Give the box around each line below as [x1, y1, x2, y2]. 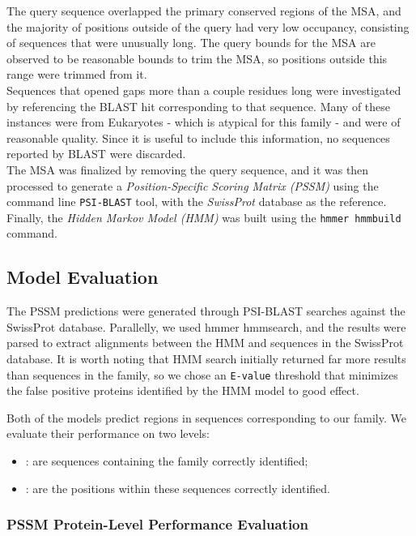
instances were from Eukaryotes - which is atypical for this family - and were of [6, 114, 401, 131]
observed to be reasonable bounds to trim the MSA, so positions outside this [6, 49, 388, 66]
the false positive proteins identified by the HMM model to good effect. [6, 382, 359, 399]
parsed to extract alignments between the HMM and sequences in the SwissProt [6, 334, 404, 351]
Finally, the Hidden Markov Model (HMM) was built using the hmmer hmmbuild [6, 208, 401, 225]
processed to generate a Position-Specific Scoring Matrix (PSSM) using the [6, 177, 379, 194]
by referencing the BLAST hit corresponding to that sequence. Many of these [6, 97, 391, 114]
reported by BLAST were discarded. [6, 145, 186, 162]
